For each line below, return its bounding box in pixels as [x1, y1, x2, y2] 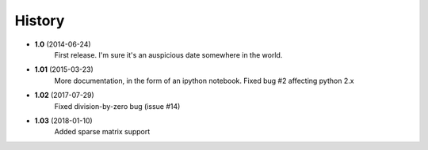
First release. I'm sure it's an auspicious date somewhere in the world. [54, 50, 283, 59]
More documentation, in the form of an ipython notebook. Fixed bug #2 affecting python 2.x [54, 76, 354, 85]
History [14, 12, 65, 29]
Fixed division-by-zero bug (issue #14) [54, 101, 181, 111]
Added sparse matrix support [54, 127, 151, 137]
